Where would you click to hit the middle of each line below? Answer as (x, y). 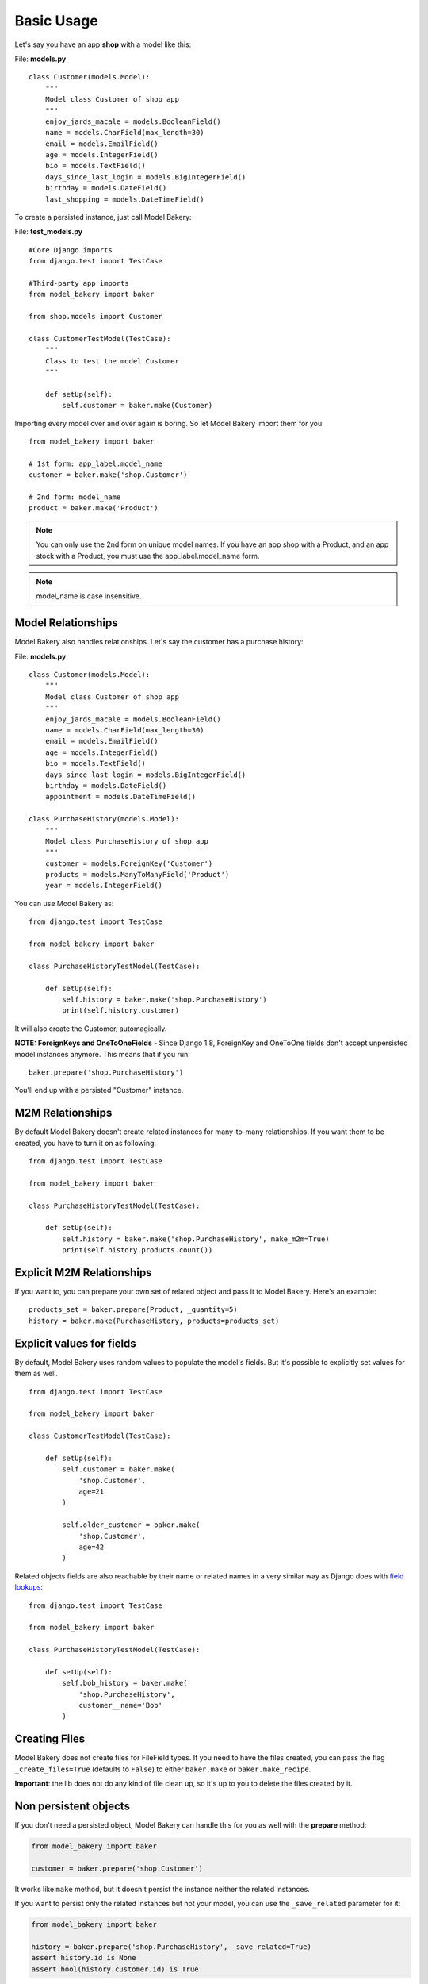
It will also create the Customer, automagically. (91, 1029)
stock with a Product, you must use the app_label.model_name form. (148, 556)
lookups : (29, 1587)
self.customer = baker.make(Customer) (138, 406)
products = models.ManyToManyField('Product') (137, 875)
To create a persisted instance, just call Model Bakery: (103, 217)
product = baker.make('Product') (94, 508)
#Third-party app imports (79, 283)
